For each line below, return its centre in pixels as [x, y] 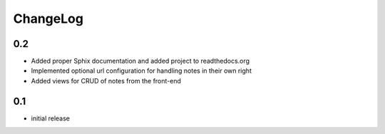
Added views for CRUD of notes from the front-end [106, 81]
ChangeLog [48, 19]
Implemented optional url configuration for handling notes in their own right [142, 71]
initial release [51, 118]
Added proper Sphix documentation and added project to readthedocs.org [140, 61]
